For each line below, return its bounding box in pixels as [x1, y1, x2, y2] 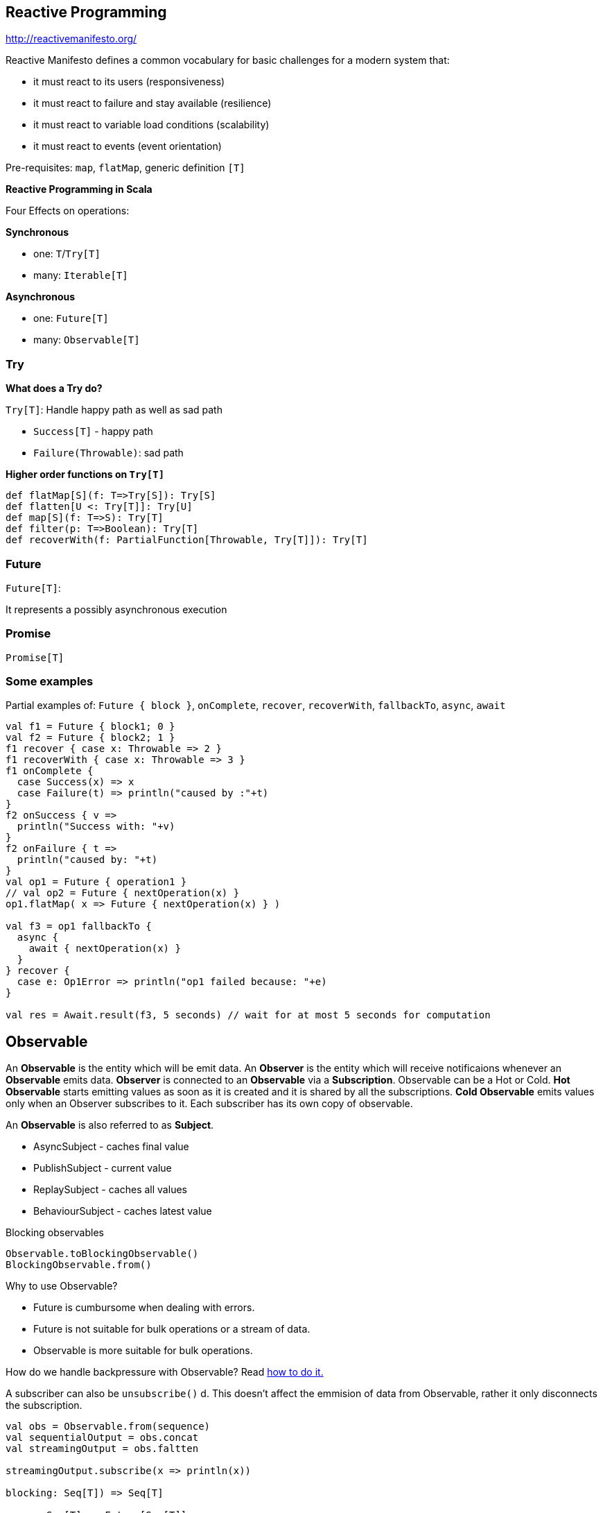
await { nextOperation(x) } [28, 943, 181, 955]
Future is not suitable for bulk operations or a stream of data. [33, 1323, 311, 1335]
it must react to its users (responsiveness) [33, 76, 225, 88]
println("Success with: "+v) [17, 821, 175, 832]
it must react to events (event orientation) [33, 140, 222, 153]
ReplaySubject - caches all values [33, 1183, 187, 1196]
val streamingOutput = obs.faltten [6, 1443, 199, 1455]
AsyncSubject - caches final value [33, 1140, 189, 1153]
